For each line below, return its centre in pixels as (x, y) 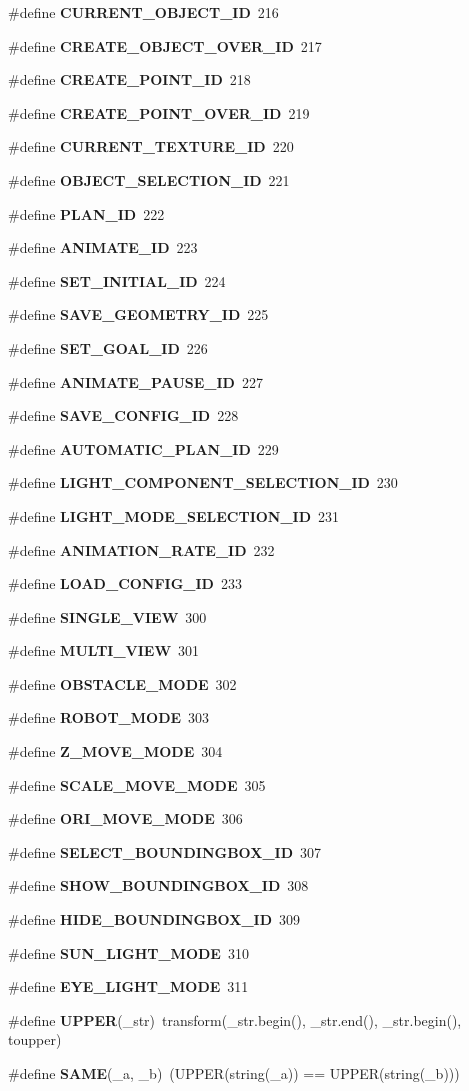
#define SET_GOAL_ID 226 (108, 347)
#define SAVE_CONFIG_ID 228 (123, 415)
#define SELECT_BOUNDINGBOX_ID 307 (165, 851)
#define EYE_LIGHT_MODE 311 (128, 986)
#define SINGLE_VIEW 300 (107, 616)
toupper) (35, 1039)
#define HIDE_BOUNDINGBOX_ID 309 (154, 919)
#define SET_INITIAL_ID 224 (117, 280)
